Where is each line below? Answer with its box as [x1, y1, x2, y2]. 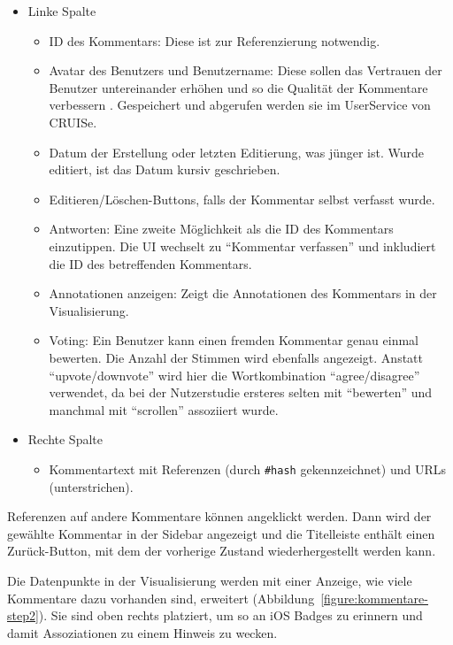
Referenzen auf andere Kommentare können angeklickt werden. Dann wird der [7, 507, 432, 526]
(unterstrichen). [49, 477, 134, 495]
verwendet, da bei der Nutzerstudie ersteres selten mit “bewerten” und [49, 383, 433, 402]
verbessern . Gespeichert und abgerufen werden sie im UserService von [49, 96, 431, 114]
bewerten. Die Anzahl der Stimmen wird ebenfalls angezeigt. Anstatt [49, 348, 424, 366]
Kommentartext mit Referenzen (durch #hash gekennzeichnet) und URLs [49, 459, 446, 478]
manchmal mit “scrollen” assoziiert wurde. [49, 400, 279, 418]
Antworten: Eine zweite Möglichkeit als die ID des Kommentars [49, 219, 394, 238]
